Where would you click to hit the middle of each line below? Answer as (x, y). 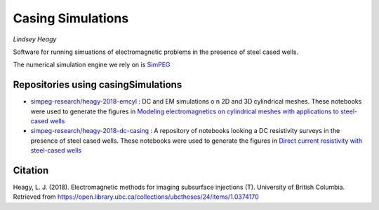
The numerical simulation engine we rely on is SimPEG (92, 65)
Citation (31, 170)
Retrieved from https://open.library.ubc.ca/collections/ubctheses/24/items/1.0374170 (136, 197)
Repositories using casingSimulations (98, 85)
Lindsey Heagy (35, 39)
